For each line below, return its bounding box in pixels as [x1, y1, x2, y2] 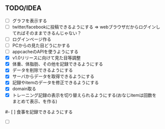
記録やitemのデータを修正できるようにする [12, 80, 99, 86]
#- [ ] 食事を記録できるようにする [5, 109, 73, 115]
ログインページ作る [12, 36, 52, 42]
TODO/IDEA [5, 4, 42, 12]
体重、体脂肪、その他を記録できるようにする [12, 61, 103, 67]
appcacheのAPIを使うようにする [12, 49, 79, 55]
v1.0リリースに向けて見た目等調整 [12, 55, 81, 61]
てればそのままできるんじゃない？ [12, 30, 82, 36]
